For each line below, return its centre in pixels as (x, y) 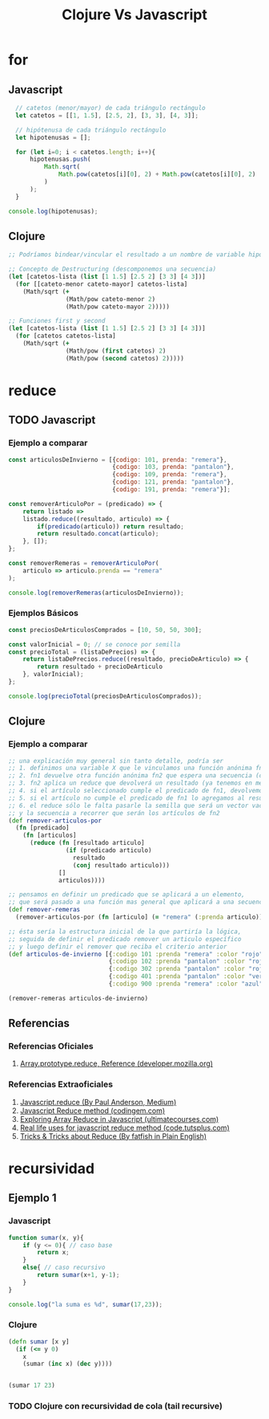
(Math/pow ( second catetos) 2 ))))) (124, 358)
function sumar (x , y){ (46, 1238)
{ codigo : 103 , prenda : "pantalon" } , (173, 467)
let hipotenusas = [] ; (53, 137)
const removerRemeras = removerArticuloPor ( (84, 564)
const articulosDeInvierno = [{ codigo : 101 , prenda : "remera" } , (118, 459)
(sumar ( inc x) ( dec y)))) (68, 1364)
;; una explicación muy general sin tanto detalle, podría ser (116, 760)
